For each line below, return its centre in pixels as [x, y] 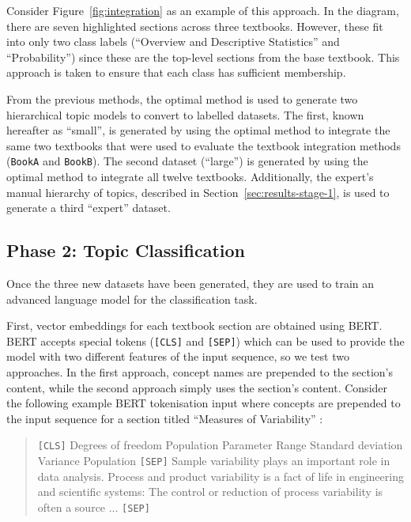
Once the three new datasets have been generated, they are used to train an [190, 283]
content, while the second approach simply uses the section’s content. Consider [197, 387]
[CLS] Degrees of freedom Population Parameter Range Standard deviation [220, 445]
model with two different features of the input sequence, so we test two [178, 356]
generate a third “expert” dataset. [89, 208]
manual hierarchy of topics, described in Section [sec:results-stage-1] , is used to [198, 192]
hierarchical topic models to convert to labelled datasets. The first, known [185, 114]
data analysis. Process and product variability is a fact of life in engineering [221, 476]
